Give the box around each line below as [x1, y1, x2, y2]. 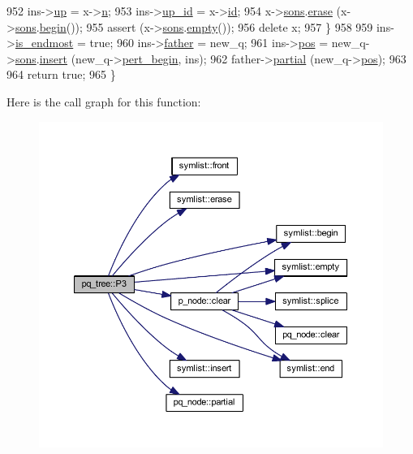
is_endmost [15, 34, 74, 51]
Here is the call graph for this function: [6, 93, 201, 110]
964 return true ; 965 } [6, 66, 116, 83]
